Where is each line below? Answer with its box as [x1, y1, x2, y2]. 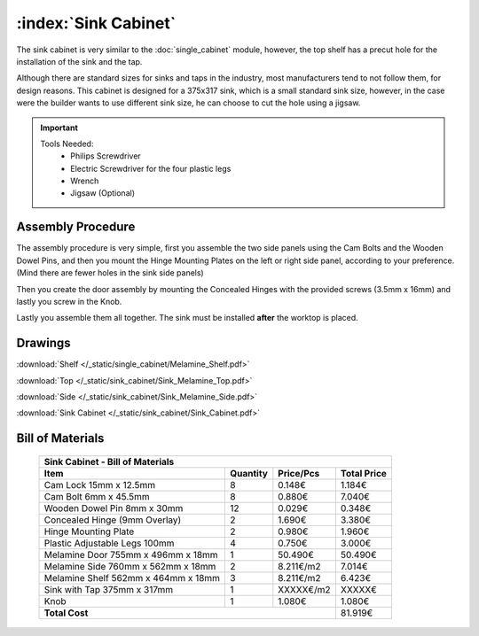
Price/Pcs [278, 467, 320, 479]
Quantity [230, 467, 268, 479]
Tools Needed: [40, 138, 94, 149]
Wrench [70, 175, 99, 186]
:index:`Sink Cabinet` [16, 13, 177, 33]
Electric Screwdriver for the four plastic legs [70, 163, 232, 174]
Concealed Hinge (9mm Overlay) [43, 514, 182, 526]
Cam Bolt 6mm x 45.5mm [43, 490, 150, 502]
